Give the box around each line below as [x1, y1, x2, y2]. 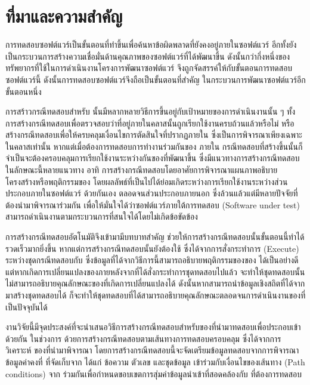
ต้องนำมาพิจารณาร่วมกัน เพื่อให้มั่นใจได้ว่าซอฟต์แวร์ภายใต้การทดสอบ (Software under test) [5, 198, 300, 211]
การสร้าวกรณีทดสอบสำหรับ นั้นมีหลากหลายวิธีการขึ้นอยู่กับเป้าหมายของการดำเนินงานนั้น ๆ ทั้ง [5, 105, 296, 118]
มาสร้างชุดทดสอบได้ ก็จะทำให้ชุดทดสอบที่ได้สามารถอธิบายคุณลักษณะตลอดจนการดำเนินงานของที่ [5, 289, 306, 301]
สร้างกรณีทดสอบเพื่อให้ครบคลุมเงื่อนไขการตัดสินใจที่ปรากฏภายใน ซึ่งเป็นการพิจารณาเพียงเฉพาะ [5, 128, 302, 141]
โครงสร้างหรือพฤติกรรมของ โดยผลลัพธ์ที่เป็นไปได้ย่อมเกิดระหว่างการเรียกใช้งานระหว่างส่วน [5, 175, 288, 187]
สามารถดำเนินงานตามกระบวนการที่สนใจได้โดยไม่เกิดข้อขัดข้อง [5, 210, 198, 223]
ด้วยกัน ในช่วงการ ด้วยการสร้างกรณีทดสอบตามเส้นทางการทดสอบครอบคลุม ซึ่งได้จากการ [5, 332, 281, 344]
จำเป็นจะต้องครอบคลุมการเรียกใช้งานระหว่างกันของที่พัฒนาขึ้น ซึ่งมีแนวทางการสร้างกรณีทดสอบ [5, 152, 300, 164]
